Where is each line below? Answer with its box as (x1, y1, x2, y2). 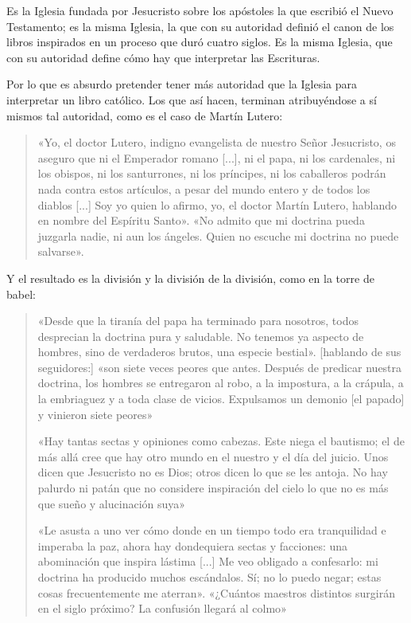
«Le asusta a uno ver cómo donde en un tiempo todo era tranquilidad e (37, 522, 386, 539)
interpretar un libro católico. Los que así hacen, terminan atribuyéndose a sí (6, 91, 377, 108)
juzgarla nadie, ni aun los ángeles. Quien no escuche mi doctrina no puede (37, 227, 399, 244)
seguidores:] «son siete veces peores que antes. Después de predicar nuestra (37, 359, 402, 375)
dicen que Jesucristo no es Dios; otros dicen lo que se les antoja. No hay (37, 464, 388, 480)
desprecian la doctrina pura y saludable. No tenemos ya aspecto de (37, 327, 364, 344)
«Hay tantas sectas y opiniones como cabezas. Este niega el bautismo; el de (37, 433, 405, 449)
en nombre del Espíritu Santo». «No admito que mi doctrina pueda (37, 212, 365, 229)
